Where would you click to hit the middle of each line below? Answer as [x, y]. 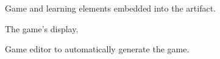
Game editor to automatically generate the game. [97, 49]
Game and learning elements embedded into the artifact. [110, 8]
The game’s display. [42, 28]
